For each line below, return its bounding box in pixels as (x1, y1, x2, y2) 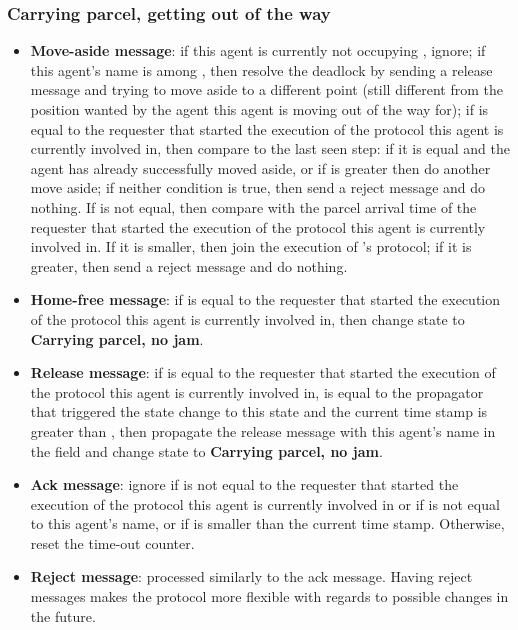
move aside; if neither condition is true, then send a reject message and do (30, 177, 486, 198)
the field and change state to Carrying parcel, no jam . (30, 440, 383, 461)
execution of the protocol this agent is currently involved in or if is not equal (30, 493, 500, 514)
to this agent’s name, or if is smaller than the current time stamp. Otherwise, (30, 513, 505, 534)
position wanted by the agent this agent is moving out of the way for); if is (30, 99, 489, 119)
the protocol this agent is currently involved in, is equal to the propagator (30, 381, 484, 402)
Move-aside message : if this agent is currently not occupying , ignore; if (30, 40, 486, 61)
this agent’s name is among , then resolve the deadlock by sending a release (30, 59, 493, 80)
